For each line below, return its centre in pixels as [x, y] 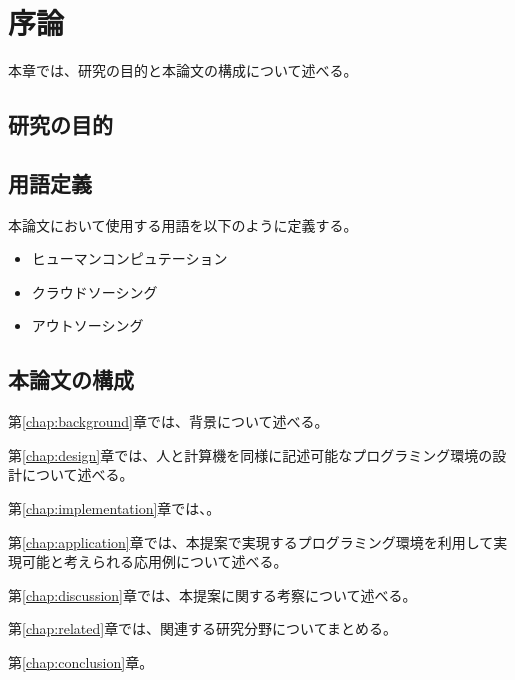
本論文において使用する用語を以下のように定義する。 [183, 224]
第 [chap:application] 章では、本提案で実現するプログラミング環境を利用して [251, 541]
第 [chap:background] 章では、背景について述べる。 [168, 421]
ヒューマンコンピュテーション [129, 258]
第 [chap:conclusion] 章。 [81, 662]
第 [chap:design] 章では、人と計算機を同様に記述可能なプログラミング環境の [250, 454]
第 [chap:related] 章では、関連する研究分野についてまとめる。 [203, 628]
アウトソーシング [87, 325]
